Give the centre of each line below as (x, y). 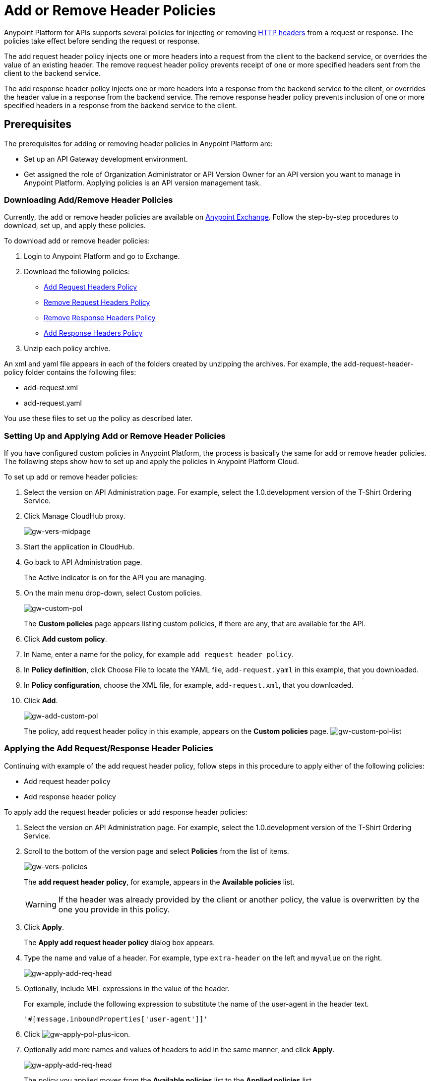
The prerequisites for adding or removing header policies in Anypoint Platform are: (138, 143)
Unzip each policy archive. (67, 349)
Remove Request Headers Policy (97, 302)
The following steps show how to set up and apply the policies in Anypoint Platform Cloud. (152, 462)
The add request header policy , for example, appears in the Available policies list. (159, 882)
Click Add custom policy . (65, 639)
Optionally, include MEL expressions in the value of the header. (127, 988)
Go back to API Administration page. (83, 562)
